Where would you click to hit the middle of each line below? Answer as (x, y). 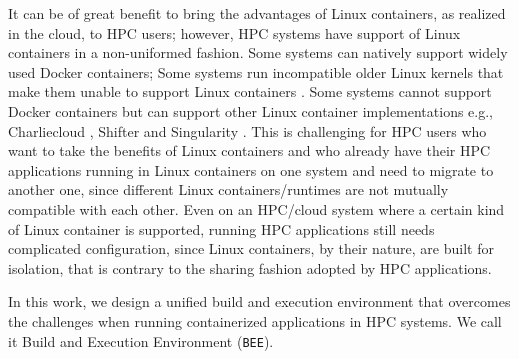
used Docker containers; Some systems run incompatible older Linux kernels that (256, 71)
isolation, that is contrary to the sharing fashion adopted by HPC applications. (250, 267)
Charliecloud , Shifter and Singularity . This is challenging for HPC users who (247, 130)
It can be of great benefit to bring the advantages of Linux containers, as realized (257, 13)
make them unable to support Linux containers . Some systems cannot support (250, 91)
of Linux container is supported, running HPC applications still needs (221, 228)
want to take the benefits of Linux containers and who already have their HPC (249, 150)
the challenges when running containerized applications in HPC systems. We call (255, 320)
